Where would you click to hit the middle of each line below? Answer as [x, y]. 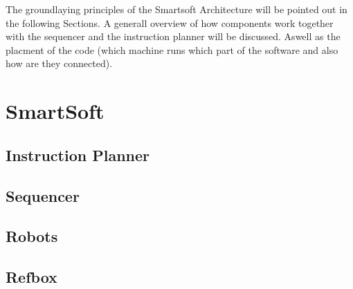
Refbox [31, 277]
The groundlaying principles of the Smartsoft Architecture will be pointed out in [176, 9]
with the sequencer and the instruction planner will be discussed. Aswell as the [173, 36]
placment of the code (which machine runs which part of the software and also [172, 49]
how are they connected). [59, 63]
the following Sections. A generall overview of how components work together [170, 22]
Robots [32, 236]
